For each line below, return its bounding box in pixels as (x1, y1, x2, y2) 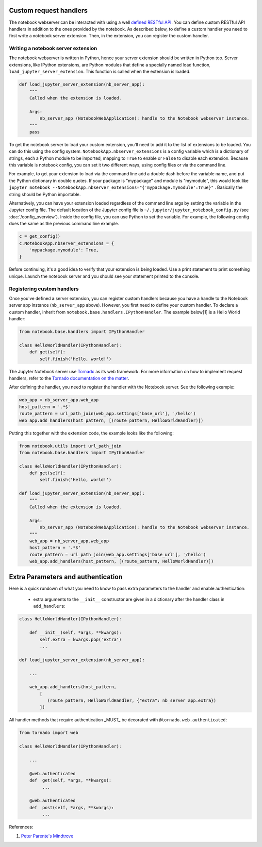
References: (9, 824, 33, 830)
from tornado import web (19, 730, 79, 735)
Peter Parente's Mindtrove (21, 833, 74, 839)
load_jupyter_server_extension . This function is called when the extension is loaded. (9, 68, 191, 75)
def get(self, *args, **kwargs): (29, 778, 112, 783)
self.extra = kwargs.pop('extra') (39, 636, 122, 642)
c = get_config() (19, 233, 61, 239)
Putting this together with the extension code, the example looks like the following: (9, 430, 174, 436)
